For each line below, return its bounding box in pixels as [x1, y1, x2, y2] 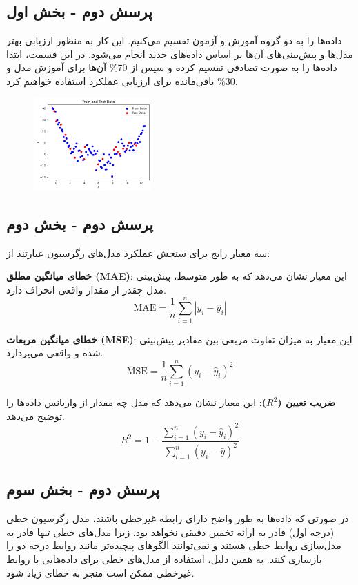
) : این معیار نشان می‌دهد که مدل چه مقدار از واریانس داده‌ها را [6, 395, 267, 410]
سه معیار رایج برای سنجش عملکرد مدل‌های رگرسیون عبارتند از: [6, 245, 270, 260]
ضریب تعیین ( [277, 395, 336, 410]
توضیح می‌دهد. [6, 408, 65, 423]
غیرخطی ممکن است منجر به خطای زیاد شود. [6, 565, 195, 579]
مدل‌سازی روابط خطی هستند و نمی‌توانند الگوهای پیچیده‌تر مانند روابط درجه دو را [6, 538, 341, 553]
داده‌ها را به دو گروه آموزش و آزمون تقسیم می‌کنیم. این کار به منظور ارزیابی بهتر [6, 33, 342, 48]
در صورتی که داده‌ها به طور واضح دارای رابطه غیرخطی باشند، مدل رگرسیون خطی [6, 511, 349, 526]
